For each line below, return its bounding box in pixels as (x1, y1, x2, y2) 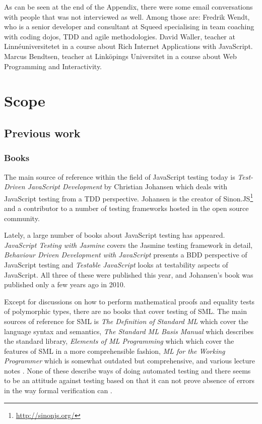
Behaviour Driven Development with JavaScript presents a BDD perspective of (4, 249, 247, 260)
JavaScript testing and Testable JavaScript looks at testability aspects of (4, 259, 228, 270)
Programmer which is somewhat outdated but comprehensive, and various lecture (4, 355, 255, 366)
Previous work (4, 125, 81, 140)
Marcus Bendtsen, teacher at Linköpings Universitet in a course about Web (4, 50, 237, 61)
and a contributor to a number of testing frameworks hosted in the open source (4, 202, 249, 213)
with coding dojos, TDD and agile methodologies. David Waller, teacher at (4, 31, 235, 41)
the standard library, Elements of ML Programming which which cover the (4, 336, 234, 346)
